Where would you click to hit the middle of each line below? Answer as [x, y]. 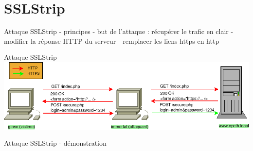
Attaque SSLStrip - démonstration [55, 143]
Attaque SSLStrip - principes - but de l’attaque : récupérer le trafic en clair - [119, 31]
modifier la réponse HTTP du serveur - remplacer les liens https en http [112, 41]
